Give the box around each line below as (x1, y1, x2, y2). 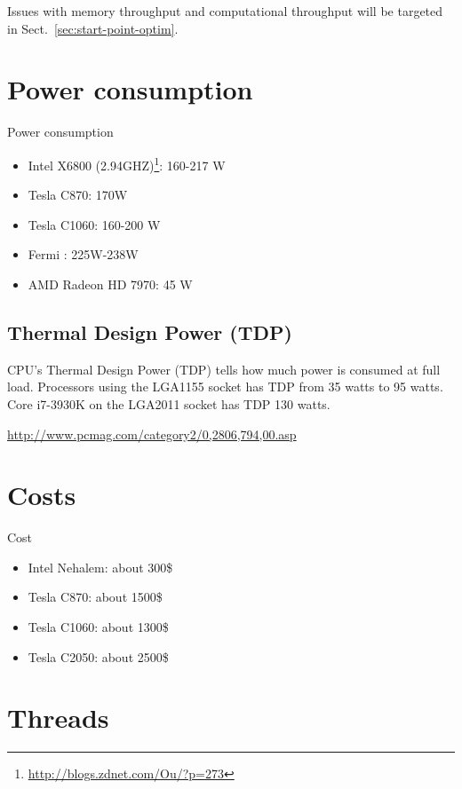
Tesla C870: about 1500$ (28, 588, 163, 606)
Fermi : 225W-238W (28, 245, 139, 264)
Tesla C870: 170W (28, 185, 128, 204)
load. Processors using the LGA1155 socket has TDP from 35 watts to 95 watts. (7, 377, 443, 396)
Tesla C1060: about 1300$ (28, 618, 169, 636)
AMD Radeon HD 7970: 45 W (28, 274, 193, 293)
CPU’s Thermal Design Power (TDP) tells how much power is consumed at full (7, 359, 441, 378)
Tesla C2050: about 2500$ (28, 647, 169, 666)
